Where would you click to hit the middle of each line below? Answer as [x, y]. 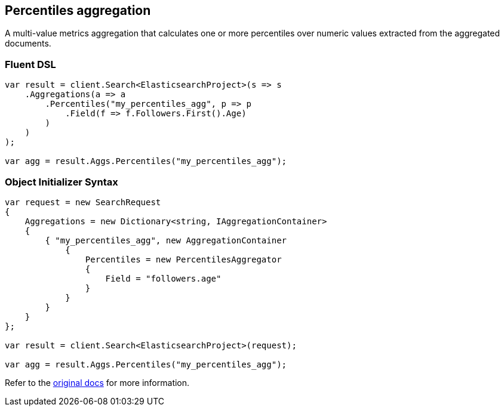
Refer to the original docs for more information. [97, 382]
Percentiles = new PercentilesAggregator [183, 259]
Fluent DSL [30, 64]
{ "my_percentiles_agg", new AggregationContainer [166, 240]
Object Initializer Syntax [62, 182]
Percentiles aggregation [78, 10]
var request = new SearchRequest [83, 202]
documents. [28, 44]
